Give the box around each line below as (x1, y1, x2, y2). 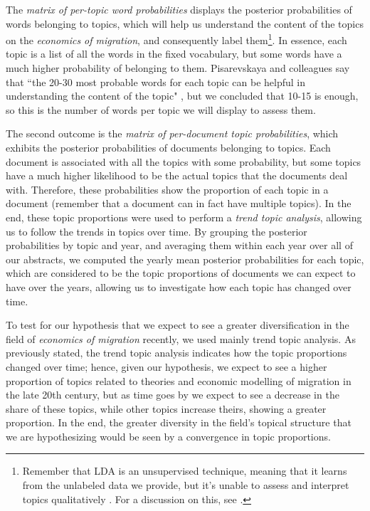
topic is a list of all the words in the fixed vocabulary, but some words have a (6, 46, 342, 61)
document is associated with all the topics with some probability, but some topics (6, 154, 361, 169)
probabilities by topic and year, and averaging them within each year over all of (6, 238, 353, 253)
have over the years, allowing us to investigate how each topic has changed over (6, 279, 351, 294)
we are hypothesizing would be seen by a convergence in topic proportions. (6, 428, 331, 443)
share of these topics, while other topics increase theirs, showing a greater (6, 401, 327, 416)
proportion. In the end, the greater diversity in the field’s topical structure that (6, 415, 351, 430)
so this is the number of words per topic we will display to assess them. (6, 102, 316, 117)
